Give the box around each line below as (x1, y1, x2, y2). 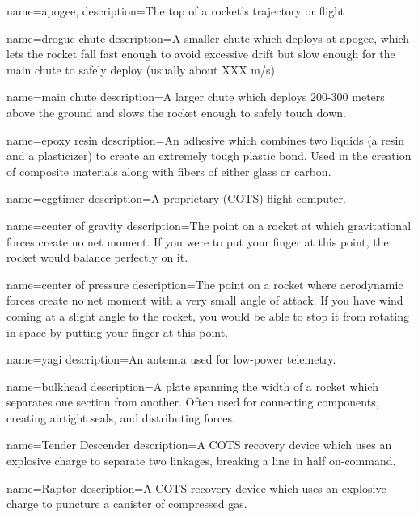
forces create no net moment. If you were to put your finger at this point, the (6, 233, 389, 250)
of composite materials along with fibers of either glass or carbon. (6, 162, 331, 179)
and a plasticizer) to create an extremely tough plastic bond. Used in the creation (6, 147, 412, 164)
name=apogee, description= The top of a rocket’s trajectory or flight (6, 2, 345, 19)
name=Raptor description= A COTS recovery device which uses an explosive (6, 479, 386, 496)
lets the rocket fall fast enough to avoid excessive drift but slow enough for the (6, 45, 395, 62)
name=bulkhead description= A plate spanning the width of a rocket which (6, 377, 378, 394)
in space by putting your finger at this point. (6, 323, 229, 340)
